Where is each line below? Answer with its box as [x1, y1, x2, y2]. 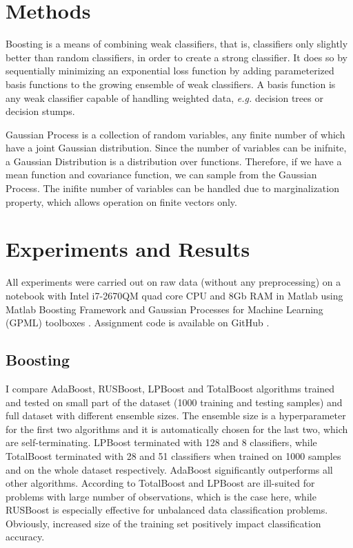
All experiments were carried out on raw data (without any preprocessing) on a [6, 275, 341, 289]
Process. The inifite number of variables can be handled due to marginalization [6, 181, 339, 196]
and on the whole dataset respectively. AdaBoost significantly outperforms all [6, 462, 333, 476]
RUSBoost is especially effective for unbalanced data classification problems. [6, 503, 328, 517]
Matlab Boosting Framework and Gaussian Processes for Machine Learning [6, 302, 323, 316]
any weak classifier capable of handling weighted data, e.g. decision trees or [6, 90, 323, 105]
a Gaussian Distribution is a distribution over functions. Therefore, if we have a [6, 154, 342, 168]
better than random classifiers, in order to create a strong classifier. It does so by [6, 50, 347, 64]
